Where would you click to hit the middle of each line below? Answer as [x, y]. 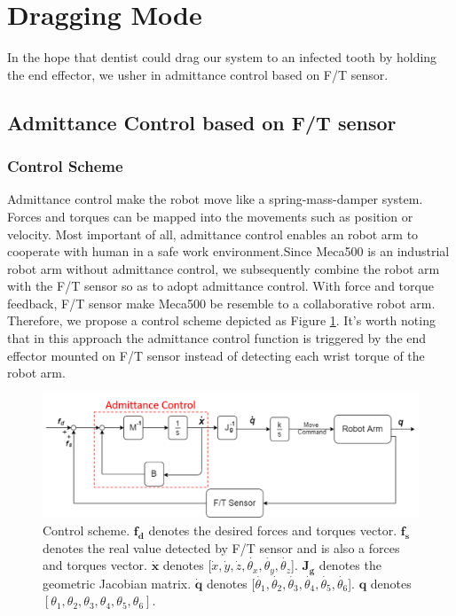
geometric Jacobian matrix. [117, 583]
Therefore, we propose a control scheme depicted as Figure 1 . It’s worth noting [221, 320]
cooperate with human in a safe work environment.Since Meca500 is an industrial [228, 251]
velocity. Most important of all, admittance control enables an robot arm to [213, 234]
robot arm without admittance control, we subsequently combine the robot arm [224, 268]
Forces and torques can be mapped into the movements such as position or [210, 216]
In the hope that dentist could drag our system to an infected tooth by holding [222, 57]
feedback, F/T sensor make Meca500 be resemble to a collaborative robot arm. [221, 303]
